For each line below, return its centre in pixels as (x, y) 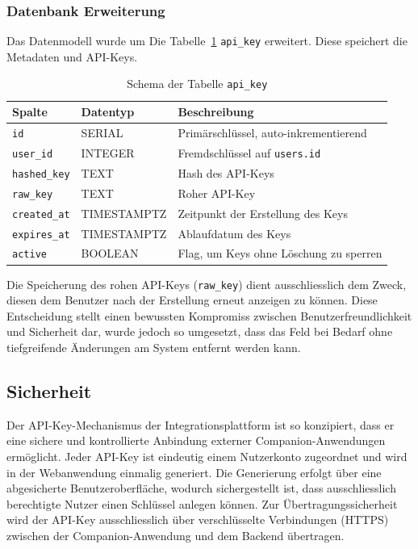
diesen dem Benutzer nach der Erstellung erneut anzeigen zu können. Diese (192, 300)
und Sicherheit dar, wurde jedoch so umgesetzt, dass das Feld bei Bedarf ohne (200, 331)
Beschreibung (216, 112)
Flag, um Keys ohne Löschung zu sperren (280, 253)
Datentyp (108, 112)
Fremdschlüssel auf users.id (249, 152)
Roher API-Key (217, 193)
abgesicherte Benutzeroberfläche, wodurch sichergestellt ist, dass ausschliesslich (201, 488)
